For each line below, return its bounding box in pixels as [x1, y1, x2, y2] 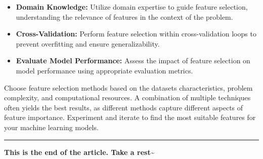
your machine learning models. [4, 122, 99, 132]
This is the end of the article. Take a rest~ [4, 146, 155, 157]
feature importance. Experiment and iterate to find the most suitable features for [4, 112, 256, 123]
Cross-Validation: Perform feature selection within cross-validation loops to [16, 28, 256, 39]
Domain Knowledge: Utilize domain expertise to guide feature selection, [16, 2, 248, 12]
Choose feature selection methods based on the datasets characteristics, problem [4, 82, 253, 93]
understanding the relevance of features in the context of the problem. [16, 11, 233, 22]
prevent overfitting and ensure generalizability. [16, 38, 160, 49]
